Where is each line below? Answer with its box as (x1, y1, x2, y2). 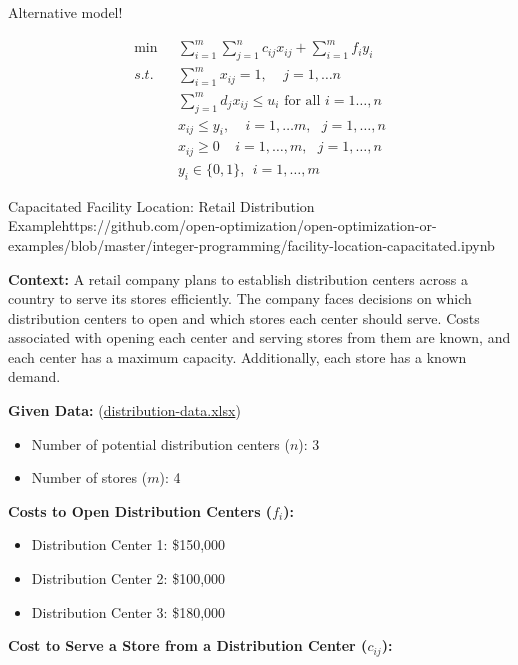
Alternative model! (8, 2, 123, 22)
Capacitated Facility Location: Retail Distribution (8, 195, 315, 216)
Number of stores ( (31, 467, 148, 488)
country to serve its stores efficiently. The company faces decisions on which (8, 288, 472, 309)
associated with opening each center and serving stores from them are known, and (8, 327, 511, 348)
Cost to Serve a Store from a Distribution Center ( (8, 635, 368, 656)
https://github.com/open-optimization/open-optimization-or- (61, 215, 437, 236)
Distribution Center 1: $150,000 (31, 534, 226, 555)
